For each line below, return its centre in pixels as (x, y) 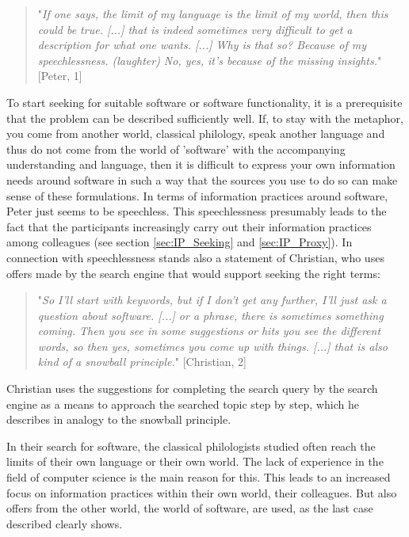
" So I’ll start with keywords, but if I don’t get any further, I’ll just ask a (212, 300)
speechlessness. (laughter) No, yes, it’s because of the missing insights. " (210, 60)
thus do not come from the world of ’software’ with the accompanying (176, 149)
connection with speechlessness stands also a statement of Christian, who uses (195, 257)
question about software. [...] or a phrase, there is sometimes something (210, 315)
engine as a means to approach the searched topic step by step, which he (183, 404)
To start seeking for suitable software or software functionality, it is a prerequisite (204, 102)
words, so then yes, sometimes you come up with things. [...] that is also (212, 346)
